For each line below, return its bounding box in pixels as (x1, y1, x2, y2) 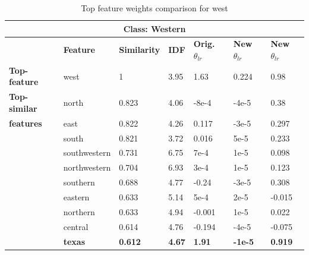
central (63, 220, 89, 232)
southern (63, 176, 95, 188)
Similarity (119, 43, 160, 56)
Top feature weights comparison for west (81, 2, 228, 14)
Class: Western (123, 22, 186, 34)
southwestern (63, 146, 111, 159)
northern (63, 205, 95, 218)
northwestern (63, 161, 111, 174)
